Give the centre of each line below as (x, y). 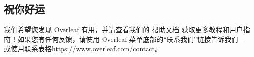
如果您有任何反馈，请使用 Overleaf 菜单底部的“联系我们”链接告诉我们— (131, 39)
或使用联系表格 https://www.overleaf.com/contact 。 (83, 48)
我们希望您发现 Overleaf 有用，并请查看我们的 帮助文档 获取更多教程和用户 (124, 29)
